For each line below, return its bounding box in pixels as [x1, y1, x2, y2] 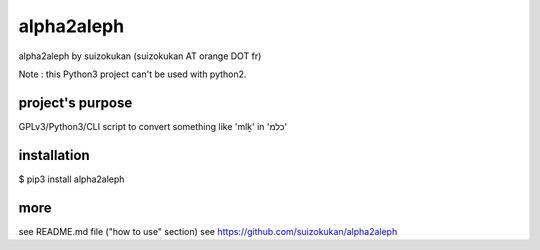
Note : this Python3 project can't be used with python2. [18, 68, 247, 80]
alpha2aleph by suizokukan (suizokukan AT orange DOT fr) [18, 50, 262, 62]
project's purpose [18, 94, 133, 111]
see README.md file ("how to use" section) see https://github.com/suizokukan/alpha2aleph [18, 225, 398, 237]
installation [18, 146, 90, 164]
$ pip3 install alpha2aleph [18, 173, 125, 185]
